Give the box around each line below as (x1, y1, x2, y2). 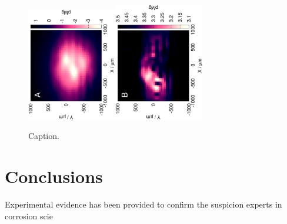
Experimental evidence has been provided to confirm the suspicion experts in (5, 198, 282, 211)
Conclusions (5, 164, 103, 188)
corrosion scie (5, 209, 53, 222)
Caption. (28, 130, 59, 142)
